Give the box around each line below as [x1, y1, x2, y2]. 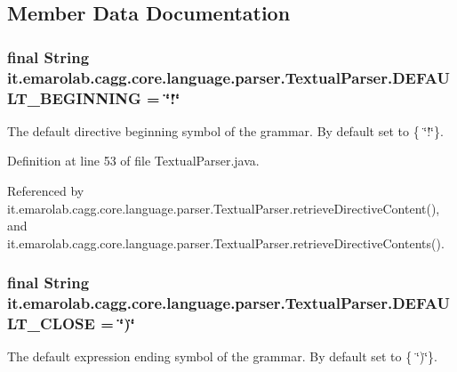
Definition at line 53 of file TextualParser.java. [7, 151, 260, 170]
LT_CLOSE [7, 312, 95, 335]
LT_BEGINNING [7, 86, 141, 109]
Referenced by [7, 182, 84, 200]
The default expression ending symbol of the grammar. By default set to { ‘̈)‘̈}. [7, 347, 438, 366]
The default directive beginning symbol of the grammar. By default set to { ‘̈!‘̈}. [7, 121, 444, 140]
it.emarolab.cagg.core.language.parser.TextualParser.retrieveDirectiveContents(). [7, 233, 445, 252]
